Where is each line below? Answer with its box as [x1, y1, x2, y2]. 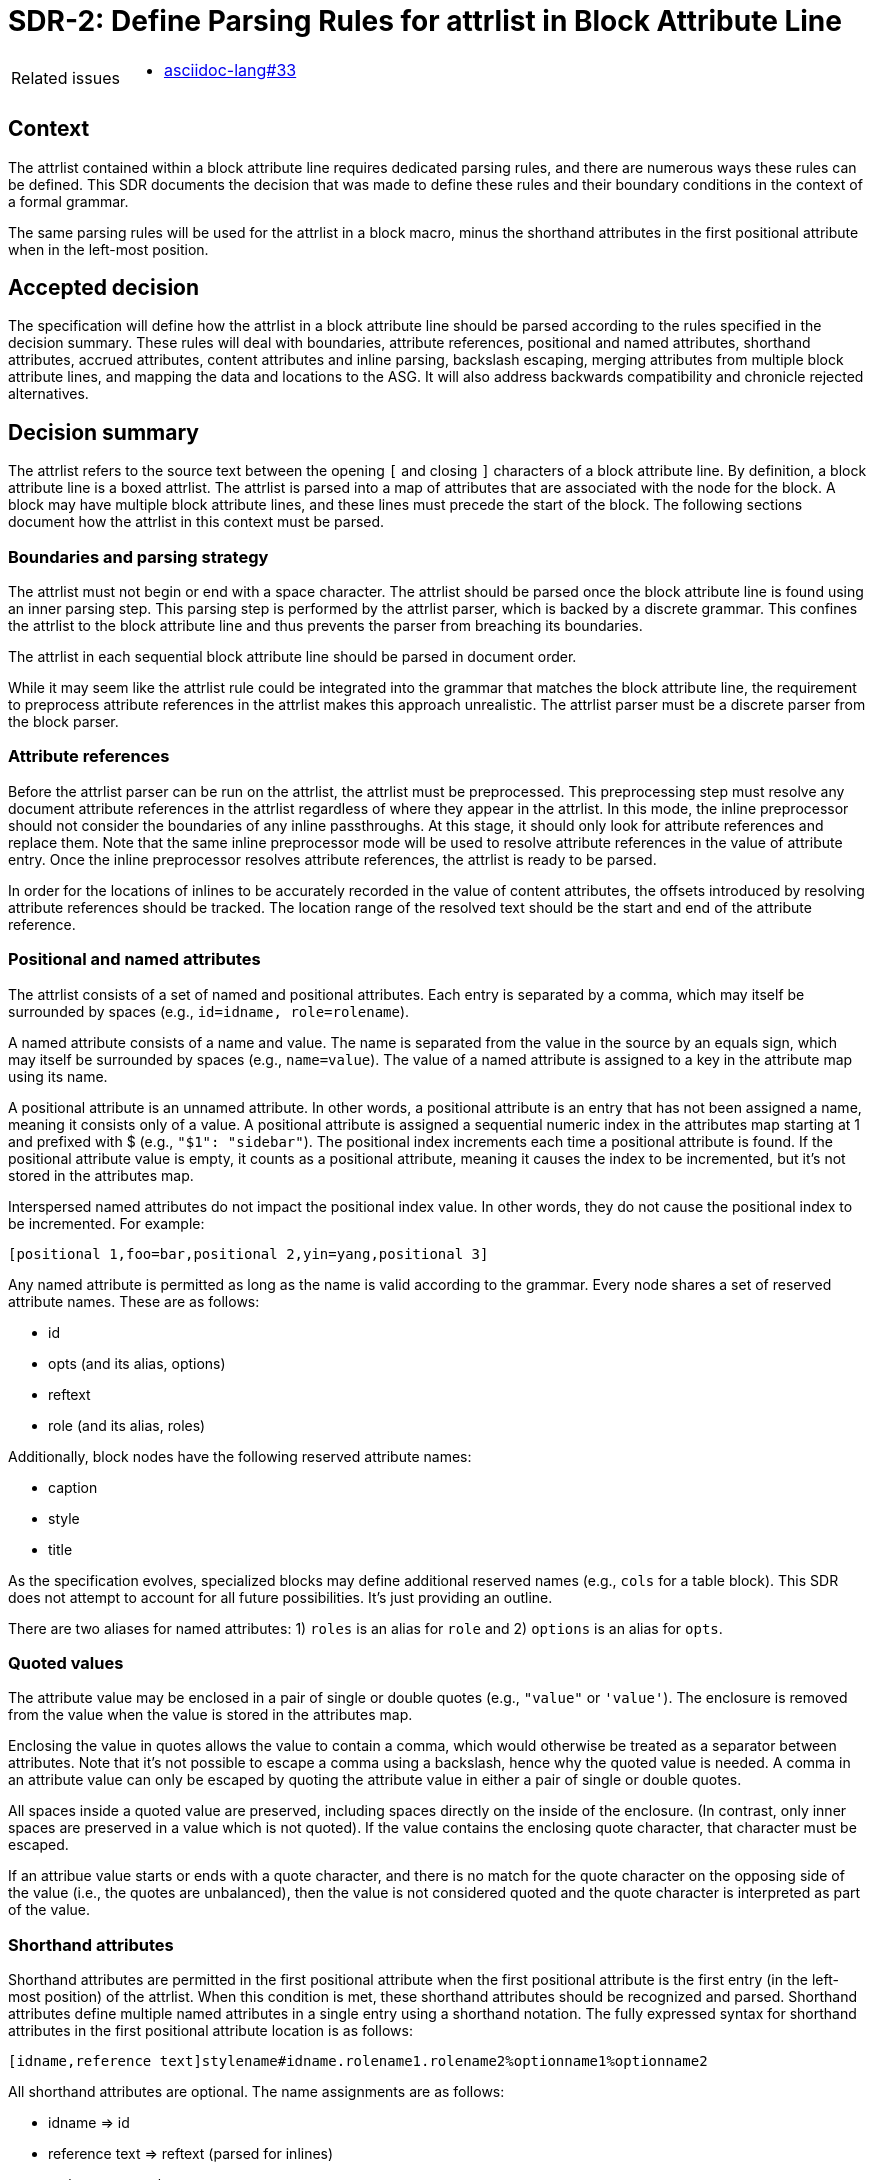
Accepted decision [8, 275, 200, 301]
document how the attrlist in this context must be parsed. [8, 513, 385, 531]
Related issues [11, 67, 120, 88]
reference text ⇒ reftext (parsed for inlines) [48, 2145, 334, 2163]
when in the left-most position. [8, 240, 209, 258]
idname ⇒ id [48, 2114, 130, 2132]
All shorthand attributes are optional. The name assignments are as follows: [8, 2083, 505, 2101]
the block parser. [8, 713, 119, 731]
